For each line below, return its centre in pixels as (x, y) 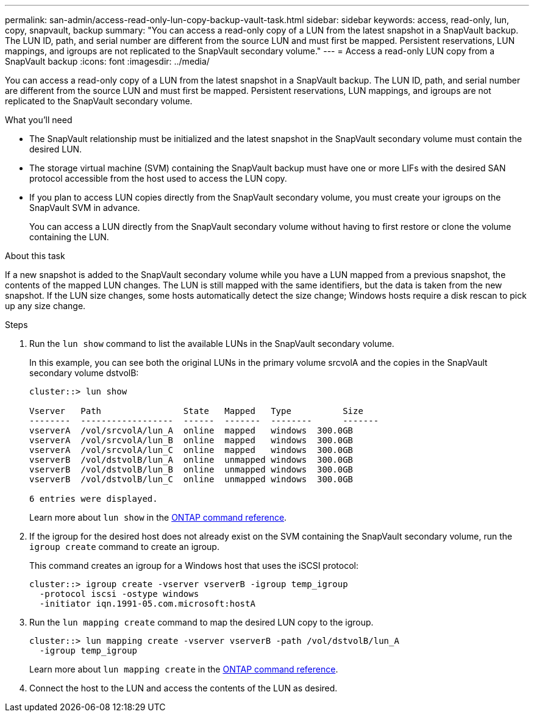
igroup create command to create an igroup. (124, 547)
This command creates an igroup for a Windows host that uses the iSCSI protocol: (194, 565)
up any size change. (45, 306)
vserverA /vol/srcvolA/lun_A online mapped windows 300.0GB (191, 430)
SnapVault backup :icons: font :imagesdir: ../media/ (107, 61)
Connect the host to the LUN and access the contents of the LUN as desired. (183, 688)
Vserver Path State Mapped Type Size (196, 411)
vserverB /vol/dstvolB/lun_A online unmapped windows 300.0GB (191, 460)
